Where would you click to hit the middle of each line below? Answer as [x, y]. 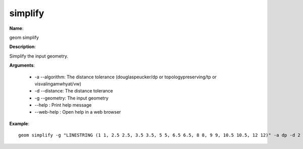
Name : [16, 28]
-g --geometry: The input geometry [71, 98]
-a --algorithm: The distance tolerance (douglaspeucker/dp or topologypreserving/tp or [126, 77]
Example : [19, 123]
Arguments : [22, 65]
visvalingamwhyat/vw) [58, 84]
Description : [23, 47]
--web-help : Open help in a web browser [78, 112]
